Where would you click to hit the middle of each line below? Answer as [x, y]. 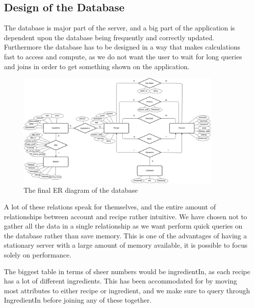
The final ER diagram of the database [81, 190]
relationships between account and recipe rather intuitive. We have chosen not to [126, 216]
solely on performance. [38, 254]
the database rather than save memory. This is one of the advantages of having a [126, 235]
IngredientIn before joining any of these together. [78, 300]
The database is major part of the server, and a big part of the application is [120, 28]
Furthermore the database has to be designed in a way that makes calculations [122, 47]
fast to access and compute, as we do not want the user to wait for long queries [123, 56]
